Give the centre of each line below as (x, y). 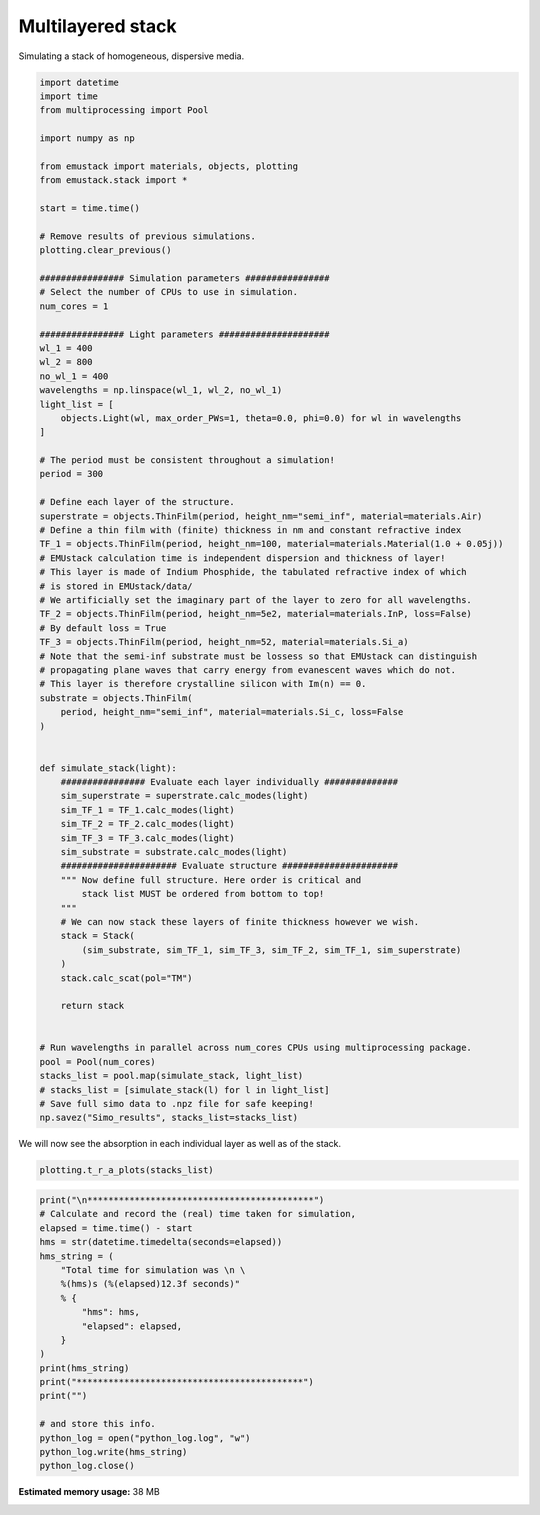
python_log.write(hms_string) (113, 1452)
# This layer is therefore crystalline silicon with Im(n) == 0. (203, 684)
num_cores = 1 (74, 306)
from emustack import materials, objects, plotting (169, 166)
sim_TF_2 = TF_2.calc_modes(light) (147, 824)
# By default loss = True (103, 628)
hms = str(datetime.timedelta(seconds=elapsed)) (161, 1242)
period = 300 (71, 474)
